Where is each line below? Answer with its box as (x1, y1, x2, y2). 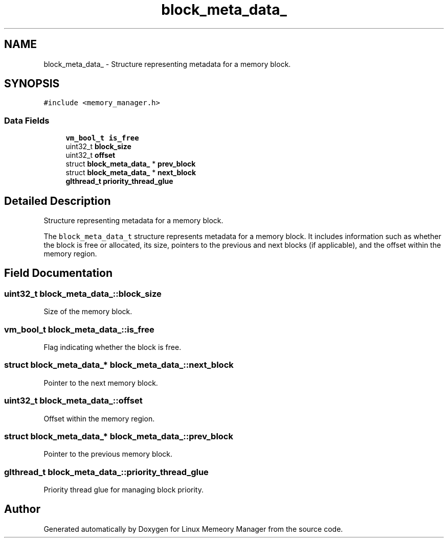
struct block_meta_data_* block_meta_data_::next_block (4, 360, 234, 370)
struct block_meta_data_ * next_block (65, 168, 196, 177)
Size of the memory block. (43, 307, 132, 316)
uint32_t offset (65, 151, 116, 160)
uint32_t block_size (65, 142, 131, 151)
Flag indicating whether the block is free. (43, 343, 182, 351)
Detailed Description (4, 194, 111, 207)
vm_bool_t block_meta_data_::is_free (4, 324, 154, 335)
